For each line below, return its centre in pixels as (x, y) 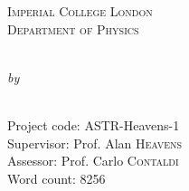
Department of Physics (73, 29)
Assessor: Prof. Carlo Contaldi (93, 161)
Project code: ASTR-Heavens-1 (94, 124)
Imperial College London (80, 11)
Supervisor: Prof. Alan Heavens (95, 143)
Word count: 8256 (57, 178)
